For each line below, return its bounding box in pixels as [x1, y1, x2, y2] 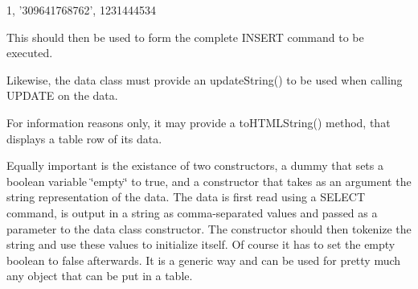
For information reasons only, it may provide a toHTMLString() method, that [6, 114, 391, 130]
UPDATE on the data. [6, 87, 118, 104]
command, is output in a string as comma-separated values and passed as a [6, 204, 378, 221]
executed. [6, 44, 53, 61]
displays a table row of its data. [6, 130, 162, 147]
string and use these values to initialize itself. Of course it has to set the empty [6, 236, 395, 253]
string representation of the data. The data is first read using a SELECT [6, 188, 366, 205]
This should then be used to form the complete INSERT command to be [6, 28, 364, 45]
